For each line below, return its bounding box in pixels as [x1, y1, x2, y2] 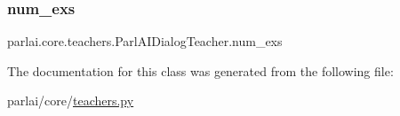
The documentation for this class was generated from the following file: [7, 61, 394, 80]
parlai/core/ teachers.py [7, 91, 134, 110]
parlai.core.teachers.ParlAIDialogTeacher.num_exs [7, 32, 283, 50]
